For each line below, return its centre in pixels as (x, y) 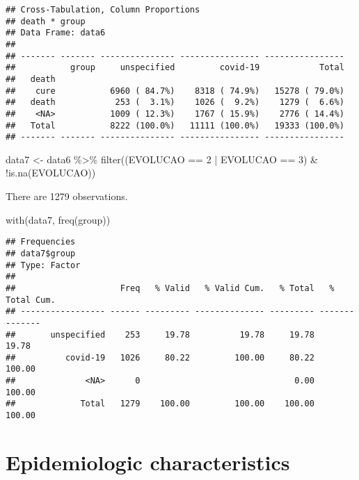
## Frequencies (41, 242)
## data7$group (41, 253)
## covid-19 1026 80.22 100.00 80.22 (160, 357)
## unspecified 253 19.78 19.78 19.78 (160, 334)
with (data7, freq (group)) (58, 219)
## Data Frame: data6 (56, 33)
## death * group (46, 21)
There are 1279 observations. (67, 196)
